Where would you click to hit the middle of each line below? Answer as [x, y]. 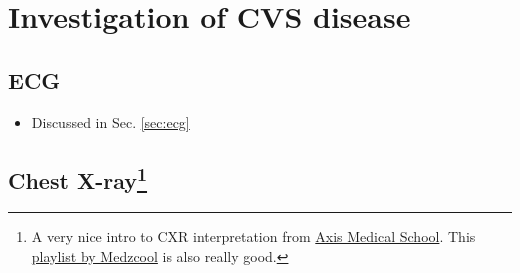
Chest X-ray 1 [78, 177]
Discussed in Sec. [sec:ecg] [110, 121]
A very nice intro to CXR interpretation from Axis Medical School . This [253, 236]
